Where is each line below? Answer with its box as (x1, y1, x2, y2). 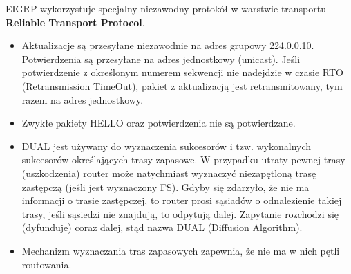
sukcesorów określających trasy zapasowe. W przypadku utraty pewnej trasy (21, 152, 345, 167)
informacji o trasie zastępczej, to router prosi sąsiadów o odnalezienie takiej (21, 193, 342, 208)
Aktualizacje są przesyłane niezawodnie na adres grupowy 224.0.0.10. (21, 38, 314, 53)
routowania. (21, 257, 72, 271)
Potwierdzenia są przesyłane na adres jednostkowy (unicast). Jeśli (21, 51, 301, 66)
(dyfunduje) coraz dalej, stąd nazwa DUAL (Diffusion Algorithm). (21, 220, 303, 235)
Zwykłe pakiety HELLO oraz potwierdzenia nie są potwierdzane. (21, 116, 296, 130)
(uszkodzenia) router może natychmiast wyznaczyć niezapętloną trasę (21, 165, 316, 180)
